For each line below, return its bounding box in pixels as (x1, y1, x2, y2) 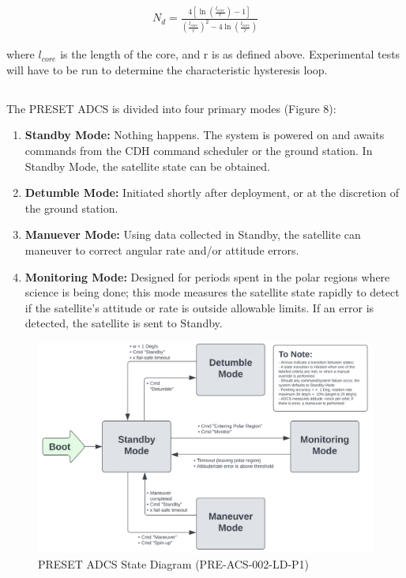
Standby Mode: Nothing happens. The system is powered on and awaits (24, 127, 385, 143)
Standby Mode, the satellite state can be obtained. (24, 157, 270, 174)
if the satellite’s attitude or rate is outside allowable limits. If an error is (24, 299, 374, 315)
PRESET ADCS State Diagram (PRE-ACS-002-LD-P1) (38, 555, 310, 572)
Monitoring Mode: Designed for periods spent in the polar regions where (24, 268, 390, 285)
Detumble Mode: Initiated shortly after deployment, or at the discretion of (24, 184, 400, 201)
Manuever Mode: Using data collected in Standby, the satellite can (24, 226, 361, 243)
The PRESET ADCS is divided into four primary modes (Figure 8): (6, 100, 336, 116)
